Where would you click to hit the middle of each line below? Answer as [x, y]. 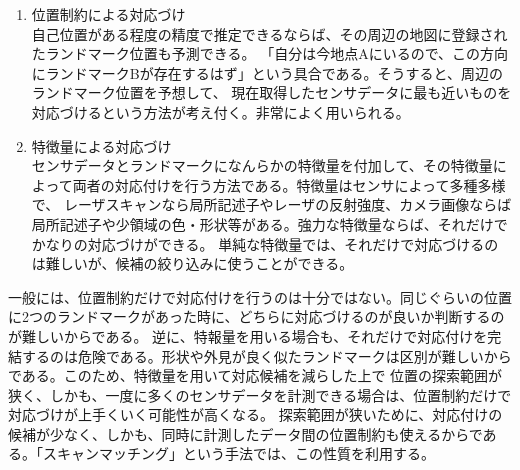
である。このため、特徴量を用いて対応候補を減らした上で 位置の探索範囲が [255, 375]
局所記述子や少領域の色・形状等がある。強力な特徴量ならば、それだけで [269, 223]
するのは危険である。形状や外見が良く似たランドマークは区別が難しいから [266, 355]
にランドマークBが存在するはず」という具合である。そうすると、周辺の [267, 72]
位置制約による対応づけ [108, 14]
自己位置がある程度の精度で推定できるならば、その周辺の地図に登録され [269, 33]
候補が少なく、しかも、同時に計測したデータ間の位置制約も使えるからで [245, 433]
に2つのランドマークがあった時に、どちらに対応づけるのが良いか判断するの [256, 316]
